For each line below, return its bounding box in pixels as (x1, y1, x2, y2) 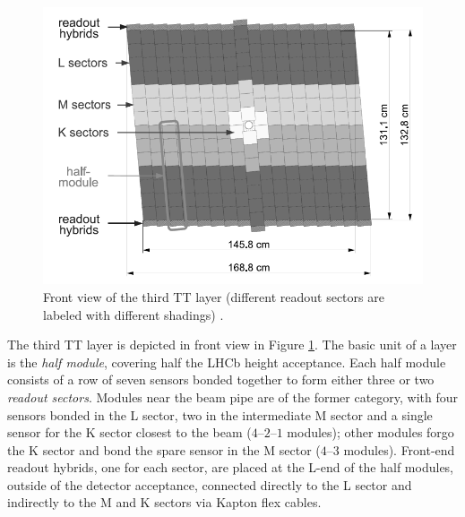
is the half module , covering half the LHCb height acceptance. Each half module (7, 352, 446, 371)
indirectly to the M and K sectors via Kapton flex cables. (7, 493, 322, 512)
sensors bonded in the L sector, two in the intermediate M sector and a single (7, 405, 433, 424)
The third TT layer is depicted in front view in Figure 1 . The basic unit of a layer (7, 335, 457, 354)
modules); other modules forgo (287, 423, 454, 442)
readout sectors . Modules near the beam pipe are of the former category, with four (7, 387, 459, 406)
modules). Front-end (343, 440, 455, 459)
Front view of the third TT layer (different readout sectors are (43, 287, 384, 306)
